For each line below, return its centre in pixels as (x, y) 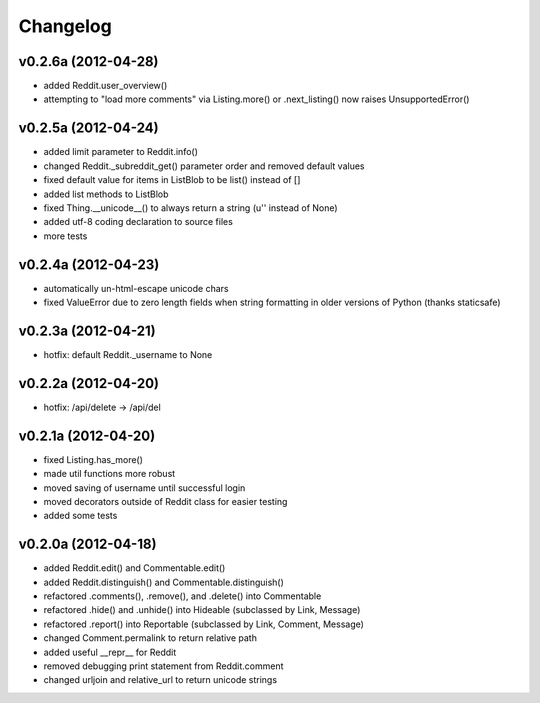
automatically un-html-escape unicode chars (136, 288)
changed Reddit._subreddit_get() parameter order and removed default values (204, 166)
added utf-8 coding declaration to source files (138, 222)
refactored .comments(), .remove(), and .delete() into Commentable (182, 596)
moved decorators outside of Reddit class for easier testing (165, 501)
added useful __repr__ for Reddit (110, 652)
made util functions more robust (109, 474)
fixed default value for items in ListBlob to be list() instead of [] (172, 180)
